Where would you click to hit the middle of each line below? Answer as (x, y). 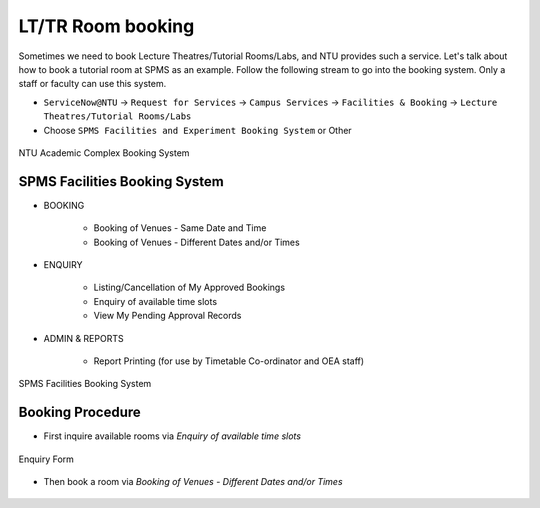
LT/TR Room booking (106, 26)
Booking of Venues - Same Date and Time (180, 228)
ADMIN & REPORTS (83, 338)
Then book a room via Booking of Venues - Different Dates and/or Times (193, 481)
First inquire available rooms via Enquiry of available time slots (172, 436)
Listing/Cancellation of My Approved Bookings (189, 287)
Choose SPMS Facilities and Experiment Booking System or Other (197, 130)
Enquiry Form (46, 459)
